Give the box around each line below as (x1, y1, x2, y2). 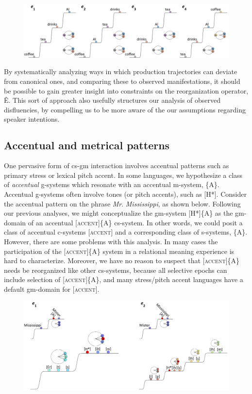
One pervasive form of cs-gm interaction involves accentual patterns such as (4, 160, 229, 171)
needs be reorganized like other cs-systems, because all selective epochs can (4, 265, 227, 275)
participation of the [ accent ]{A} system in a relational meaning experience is (4, 246, 235, 256)
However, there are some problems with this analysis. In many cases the (4, 236, 218, 246)
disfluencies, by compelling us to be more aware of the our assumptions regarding (4, 104, 246, 114)
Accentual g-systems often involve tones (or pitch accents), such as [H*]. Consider (4, 189, 247, 199)
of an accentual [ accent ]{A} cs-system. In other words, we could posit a (28, 217, 243, 227)
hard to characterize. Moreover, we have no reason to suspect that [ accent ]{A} (4, 255, 240, 266)
